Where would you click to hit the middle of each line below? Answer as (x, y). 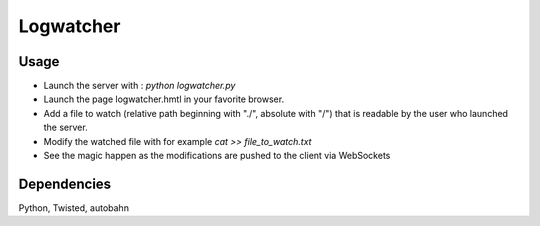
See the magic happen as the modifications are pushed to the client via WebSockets (217, 156)
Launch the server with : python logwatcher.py (139, 86)
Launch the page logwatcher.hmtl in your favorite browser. (164, 99)
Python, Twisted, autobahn (74, 207)
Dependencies (65, 183)
